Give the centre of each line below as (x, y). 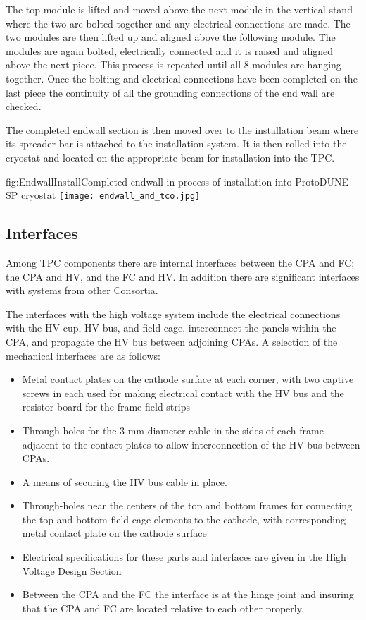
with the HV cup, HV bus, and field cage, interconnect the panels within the (171, 328)
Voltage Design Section (72, 570)
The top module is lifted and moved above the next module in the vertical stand (179, 9)
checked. (24, 106)
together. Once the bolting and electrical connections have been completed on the (182, 78)
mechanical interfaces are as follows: (83, 355)
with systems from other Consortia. (82, 290)
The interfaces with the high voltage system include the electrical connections (173, 314)
